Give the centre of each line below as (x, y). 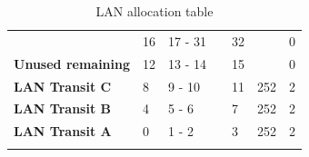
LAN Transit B (62, 108)
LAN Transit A (63, 131)
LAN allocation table (154, 11)
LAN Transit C (63, 86)
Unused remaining (72, 63)
